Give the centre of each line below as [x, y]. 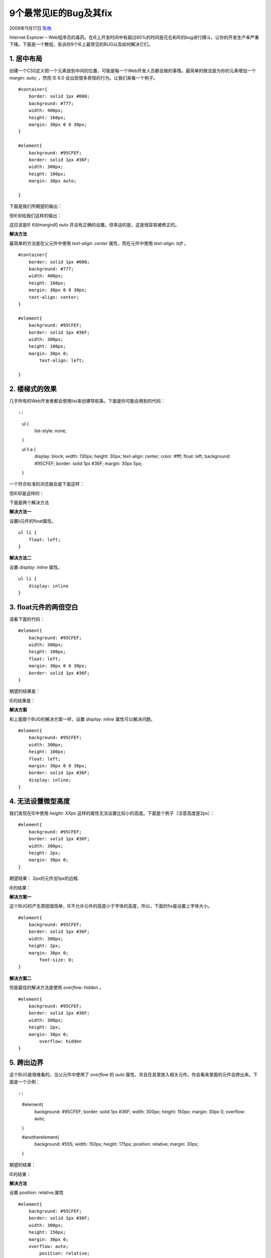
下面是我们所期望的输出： [36, 206]
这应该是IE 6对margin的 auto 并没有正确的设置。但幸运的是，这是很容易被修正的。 [94, 225]
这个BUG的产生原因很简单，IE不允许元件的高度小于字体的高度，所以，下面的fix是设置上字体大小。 [111, 906]
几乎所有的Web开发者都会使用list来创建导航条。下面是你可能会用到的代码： [87, 401]
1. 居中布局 [26, 59]
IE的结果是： [22, 700]
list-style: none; [50, 431]
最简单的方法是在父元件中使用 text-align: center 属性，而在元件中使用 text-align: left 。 [99, 243]
